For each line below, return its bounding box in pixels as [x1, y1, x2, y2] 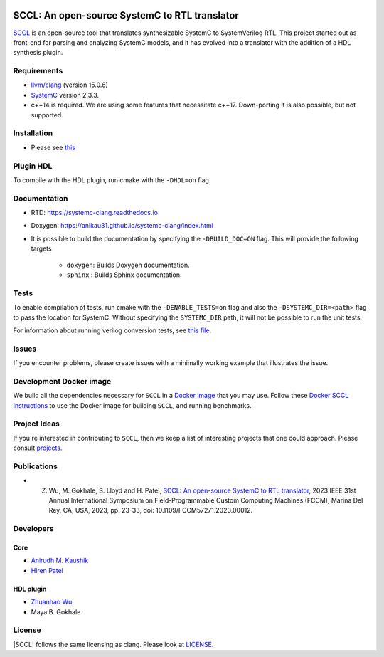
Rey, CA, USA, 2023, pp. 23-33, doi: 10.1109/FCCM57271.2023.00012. [48, 506, 253, 515]
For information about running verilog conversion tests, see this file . [13, 326, 212, 335]
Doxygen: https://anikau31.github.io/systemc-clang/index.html [31, 221, 213, 230]
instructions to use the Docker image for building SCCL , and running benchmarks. [13, 401, 252, 409]
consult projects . [13, 443, 63, 452]
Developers [13, 524, 54, 534]
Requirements [13, 66, 63, 76]
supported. [31, 110, 63, 119]
